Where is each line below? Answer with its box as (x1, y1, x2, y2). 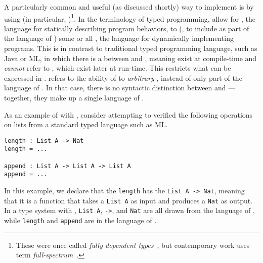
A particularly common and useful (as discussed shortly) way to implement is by (4, 2, 254, 12)
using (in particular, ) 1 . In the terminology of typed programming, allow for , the (4, 12, 256, 24)
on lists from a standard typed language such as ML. (4, 119, 168, 130)
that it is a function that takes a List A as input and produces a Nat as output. (4, 195, 253, 205)
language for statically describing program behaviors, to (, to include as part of (4, 23, 249, 33)
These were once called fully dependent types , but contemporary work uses (16, 239, 250, 250)
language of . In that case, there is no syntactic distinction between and (4, 82, 226, 93)
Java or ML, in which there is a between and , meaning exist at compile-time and (4, 52, 257, 63)
